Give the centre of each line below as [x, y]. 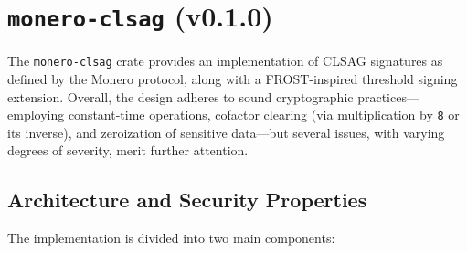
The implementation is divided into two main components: [171, 238]
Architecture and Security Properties [187, 200]
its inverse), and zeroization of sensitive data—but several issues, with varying [226, 132]
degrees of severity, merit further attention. [128, 150]
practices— [388, 96]
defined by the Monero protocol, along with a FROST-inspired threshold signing [233, 78]
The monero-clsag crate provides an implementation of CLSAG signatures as [225, 61]
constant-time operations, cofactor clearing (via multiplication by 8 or [264, 115]
